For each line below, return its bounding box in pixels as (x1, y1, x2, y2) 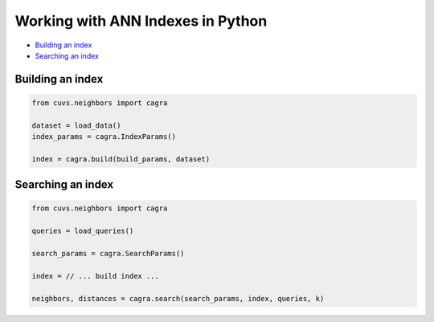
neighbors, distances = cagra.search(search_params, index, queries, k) (31, 294, 325, 303)
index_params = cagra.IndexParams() (31, 132, 177, 141)
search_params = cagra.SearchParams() (31, 249, 185, 259)
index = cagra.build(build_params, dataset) (31, 154, 211, 164)
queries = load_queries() (31, 226, 134, 236)
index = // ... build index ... (31, 271, 160, 280)
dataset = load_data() (31, 120, 121, 130)
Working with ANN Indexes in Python (14, 12, 268, 30)
